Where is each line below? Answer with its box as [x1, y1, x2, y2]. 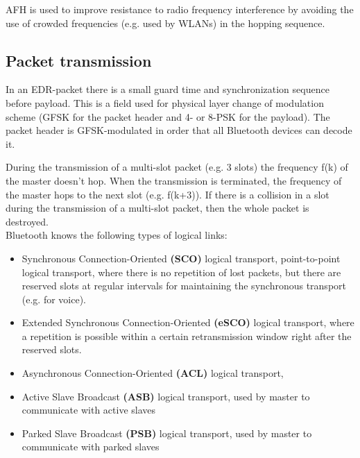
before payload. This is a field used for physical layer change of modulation [6, 95, 324, 110]
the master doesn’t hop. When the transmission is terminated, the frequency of [6, 173, 342, 187]
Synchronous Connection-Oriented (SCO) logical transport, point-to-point [22, 251, 341, 265]
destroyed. [6, 214, 49, 228]
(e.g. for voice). [22, 291, 87, 306]
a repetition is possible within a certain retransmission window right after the [22, 328, 352, 343]
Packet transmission [6, 49, 152, 71]
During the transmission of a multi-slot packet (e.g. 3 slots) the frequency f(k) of [6, 160, 348, 174]
